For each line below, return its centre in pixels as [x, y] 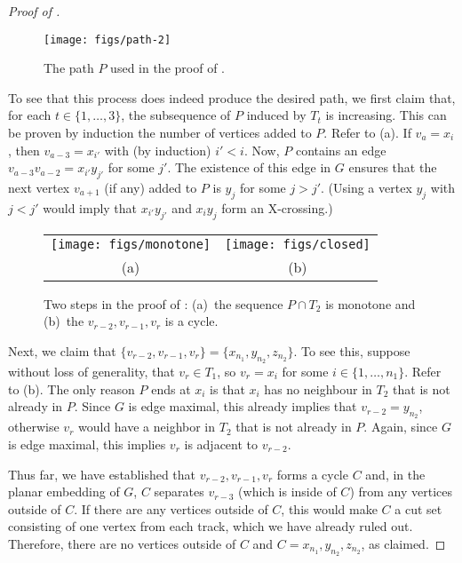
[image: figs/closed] [298, 244]
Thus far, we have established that [102, 474]
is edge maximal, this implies [87, 444]
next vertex [39, 188]
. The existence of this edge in [249, 167]
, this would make [329, 508]
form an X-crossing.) [277, 207]
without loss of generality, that [92, 371]
